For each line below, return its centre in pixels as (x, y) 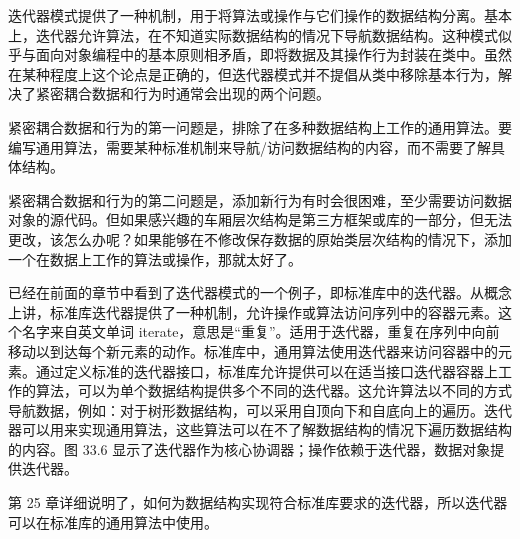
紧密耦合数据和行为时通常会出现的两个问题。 (182, 93)
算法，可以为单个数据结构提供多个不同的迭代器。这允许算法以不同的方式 (273, 390)
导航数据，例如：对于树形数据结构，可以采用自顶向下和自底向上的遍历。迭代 (260, 409)
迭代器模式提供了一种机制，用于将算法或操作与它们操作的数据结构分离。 (246, 15)
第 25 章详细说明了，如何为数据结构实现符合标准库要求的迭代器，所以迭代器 (258, 502)
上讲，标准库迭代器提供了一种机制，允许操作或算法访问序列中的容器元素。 (253, 311)
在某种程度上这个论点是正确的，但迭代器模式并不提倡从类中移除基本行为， (253, 73)
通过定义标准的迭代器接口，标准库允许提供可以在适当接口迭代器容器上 (266, 370)
